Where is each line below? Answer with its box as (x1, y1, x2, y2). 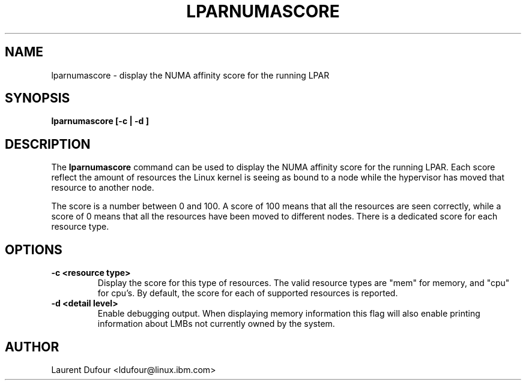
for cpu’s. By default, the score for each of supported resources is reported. (97, 288, 398, 299)
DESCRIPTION (5, 136, 91, 152)
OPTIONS (5, 242, 62, 257)
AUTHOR (5, 339, 59, 354)
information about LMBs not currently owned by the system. (97, 318, 335, 329)
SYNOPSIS (5, 91, 70, 106)
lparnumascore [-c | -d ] (51, 116, 149, 127)
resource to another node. (51, 182, 154, 193)
